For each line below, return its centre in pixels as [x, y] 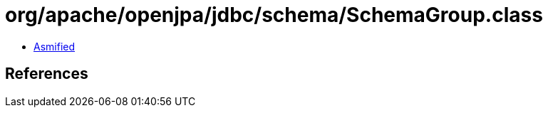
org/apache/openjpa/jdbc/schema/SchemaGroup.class [274, 15]
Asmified [55, 46]
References [47, 74]
